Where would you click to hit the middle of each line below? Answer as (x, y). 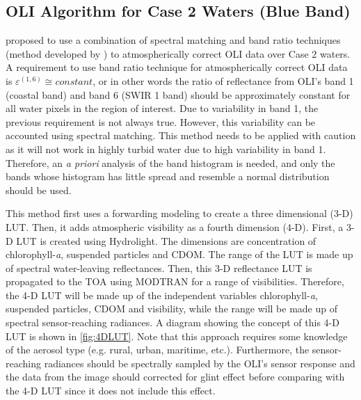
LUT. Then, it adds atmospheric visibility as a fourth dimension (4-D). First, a (175, 226)
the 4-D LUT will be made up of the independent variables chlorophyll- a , (162, 295)
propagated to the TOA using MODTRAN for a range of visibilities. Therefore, (175, 281)
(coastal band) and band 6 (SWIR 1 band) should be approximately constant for (178, 94)
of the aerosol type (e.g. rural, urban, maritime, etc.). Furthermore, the (158, 350)
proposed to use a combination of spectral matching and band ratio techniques (173, 40)
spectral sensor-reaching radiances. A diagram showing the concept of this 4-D (173, 322)
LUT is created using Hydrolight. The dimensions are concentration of (166, 240)
